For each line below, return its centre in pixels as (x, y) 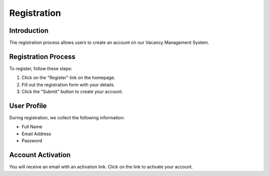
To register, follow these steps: (41, 68)
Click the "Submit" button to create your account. (72, 91)
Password (32, 141)
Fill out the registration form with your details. (68, 85)
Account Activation (40, 155)
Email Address (37, 134)
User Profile (28, 106)
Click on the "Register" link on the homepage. (68, 78)
